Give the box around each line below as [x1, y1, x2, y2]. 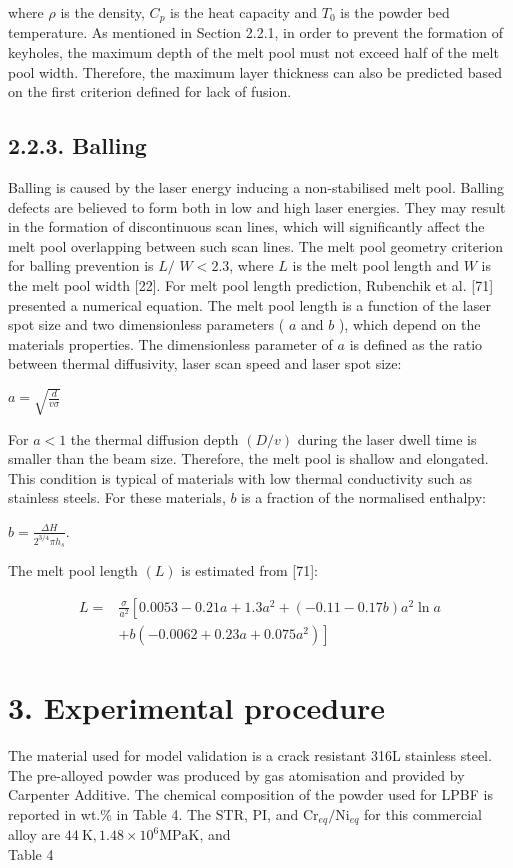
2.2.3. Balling [8, 130, 147, 161]
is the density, [60, 2, 145, 22]
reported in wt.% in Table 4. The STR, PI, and [8, 803, 299, 824]
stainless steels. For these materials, [8, 487, 226, 508]
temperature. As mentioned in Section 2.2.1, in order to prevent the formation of [8, 22, 503, 43]
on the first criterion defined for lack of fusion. [8, 81, 292, 102]
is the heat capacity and [170, 2, 318, 22]
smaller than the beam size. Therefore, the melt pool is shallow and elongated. [8, 448, 489, 469]
